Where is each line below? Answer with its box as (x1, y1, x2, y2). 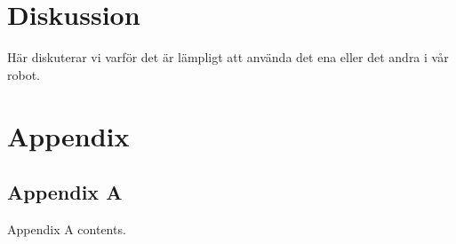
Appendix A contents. (7, 219, 126, 238)
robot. (7, 65, 41, 83)
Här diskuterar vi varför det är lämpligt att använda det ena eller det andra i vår (7, 48, 449, 67)
